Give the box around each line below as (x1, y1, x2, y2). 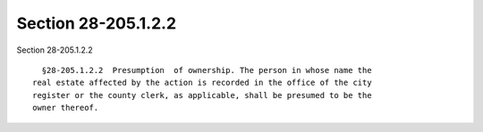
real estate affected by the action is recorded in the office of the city (32, 78, 372, 88)
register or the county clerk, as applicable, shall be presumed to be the (32, 90, 372, 100)
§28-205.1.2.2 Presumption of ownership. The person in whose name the (41, 65, 372, 75)
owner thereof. (32, 103, 99, 113)
